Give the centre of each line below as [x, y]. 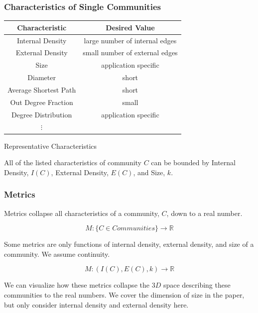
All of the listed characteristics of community [73, 162]
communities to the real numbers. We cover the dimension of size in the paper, [124, 294]
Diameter [42, 77]
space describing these [197, 285]
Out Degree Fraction [42, 102]
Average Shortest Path [42, 89]
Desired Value [130, 27]
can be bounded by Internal [193, 162]
